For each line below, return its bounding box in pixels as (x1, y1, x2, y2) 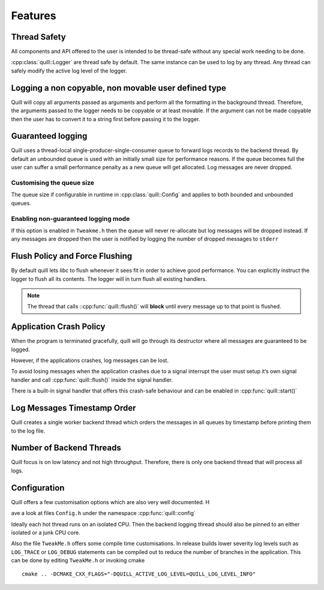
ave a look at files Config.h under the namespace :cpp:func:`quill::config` (11, 510, 196, 517)
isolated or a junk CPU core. (11, 529, 80, 536)
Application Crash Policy (11, 322, 106, 332)
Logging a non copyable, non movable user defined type (11, 83, 226, 93)
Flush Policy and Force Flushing (11, 251, 133, 261)
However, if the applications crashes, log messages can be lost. (11, 357, 169, 364)
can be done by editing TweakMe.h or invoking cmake (11, 557, 145, 564)
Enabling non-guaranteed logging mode (11, 214, 130, 223)
